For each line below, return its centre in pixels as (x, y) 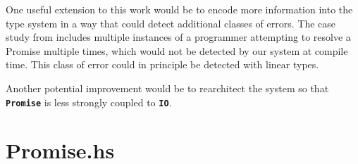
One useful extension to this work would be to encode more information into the (179, 9)
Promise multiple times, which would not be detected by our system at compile (177, 50)
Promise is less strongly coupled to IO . (89, 102)
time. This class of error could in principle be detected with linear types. (162, 64)
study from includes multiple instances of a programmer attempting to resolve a (178, 37)
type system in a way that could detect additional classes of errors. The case (171, 23)
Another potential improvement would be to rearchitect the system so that (167, 88)
